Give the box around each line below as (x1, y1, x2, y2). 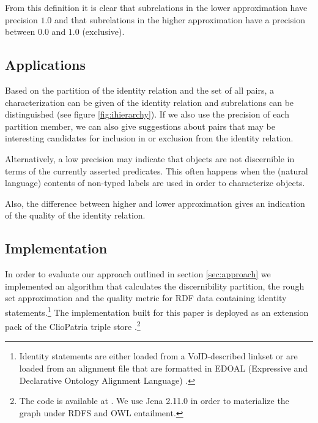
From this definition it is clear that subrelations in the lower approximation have (5, 1, 308, 13)
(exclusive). (82, 25, 125, 38)
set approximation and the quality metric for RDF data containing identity (5, 291, 287, 304)
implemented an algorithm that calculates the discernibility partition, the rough (5, 279, 305, 292)
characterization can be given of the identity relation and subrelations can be (5, 95, 294, 108)
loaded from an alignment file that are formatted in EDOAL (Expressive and (19, 362, 308, 374)
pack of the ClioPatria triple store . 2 (5, 318, 141, 332)
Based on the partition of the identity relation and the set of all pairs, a (5, 83, 275, 96)
